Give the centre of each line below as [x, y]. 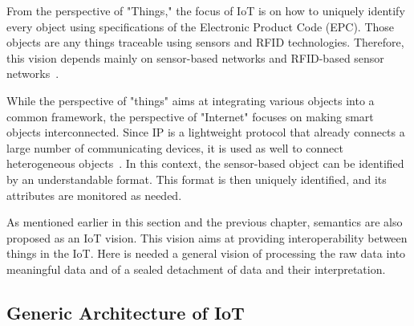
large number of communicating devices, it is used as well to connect [175, 147]
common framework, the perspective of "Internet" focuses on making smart [190, 116]
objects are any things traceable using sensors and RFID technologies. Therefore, [205, 42]
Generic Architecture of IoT [126, 312]
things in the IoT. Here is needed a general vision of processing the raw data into [206, 253]
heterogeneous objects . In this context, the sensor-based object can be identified [205, 163]
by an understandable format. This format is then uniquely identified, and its [197, 179]
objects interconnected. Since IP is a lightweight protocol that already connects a [206, 132]
